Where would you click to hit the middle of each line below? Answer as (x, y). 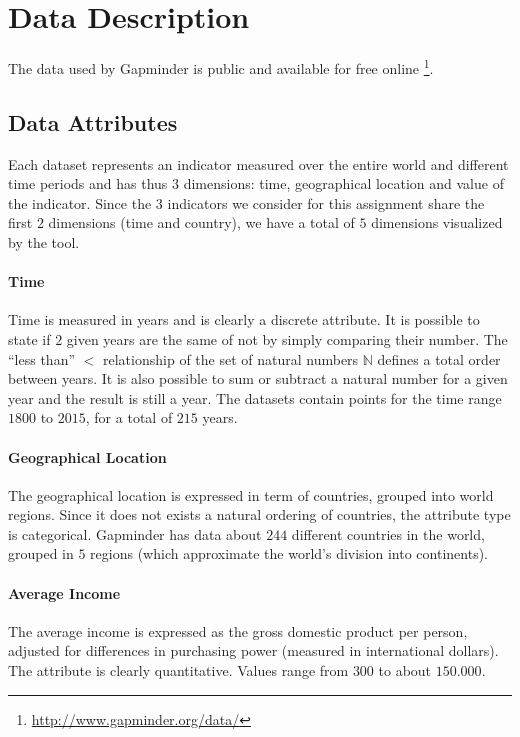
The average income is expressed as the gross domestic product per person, (238, 630)
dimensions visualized (437, 222)
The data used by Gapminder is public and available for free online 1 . (221, 66)
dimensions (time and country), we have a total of (201, 222)
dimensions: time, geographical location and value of (343, 183)
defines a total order (439, 358)
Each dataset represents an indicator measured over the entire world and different (258, 163)
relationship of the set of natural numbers (231, 358)
